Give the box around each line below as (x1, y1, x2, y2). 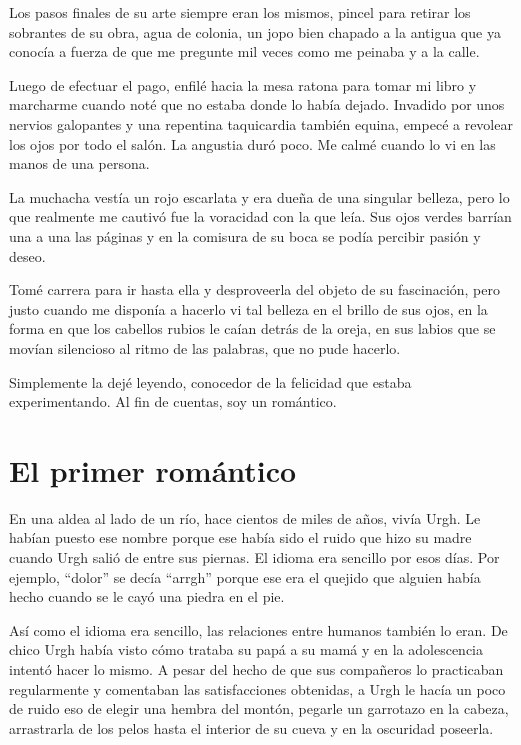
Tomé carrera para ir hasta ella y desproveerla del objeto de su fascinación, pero (9, 279, 500, 300)
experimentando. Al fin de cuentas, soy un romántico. (9, 391, 337, 412)
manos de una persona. (9, 153, 150, 174)
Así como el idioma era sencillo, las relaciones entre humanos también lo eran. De (9, 619, 508, 640)
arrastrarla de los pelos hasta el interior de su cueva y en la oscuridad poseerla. (9, 717, 494, 738)
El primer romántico (9, 449, 297, 490)
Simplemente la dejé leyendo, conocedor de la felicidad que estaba (9, 371, 412, 392)
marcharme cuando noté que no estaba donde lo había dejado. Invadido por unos (9, 94, 505, 115)
